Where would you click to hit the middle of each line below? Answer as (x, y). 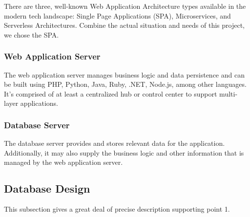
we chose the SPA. (31, 34)
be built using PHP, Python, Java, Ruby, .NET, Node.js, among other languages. (125, 84)
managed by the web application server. (63, 162)
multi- (229, 93)
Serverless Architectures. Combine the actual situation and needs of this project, (124, 25)
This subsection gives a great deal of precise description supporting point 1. (117, 209)
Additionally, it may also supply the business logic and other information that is (124, 152)
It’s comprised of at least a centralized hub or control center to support (111, 93)
